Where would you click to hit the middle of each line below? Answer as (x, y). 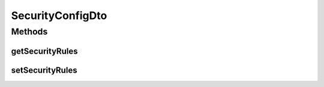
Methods (29, 32)
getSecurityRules (44, 51)
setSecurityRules (44, 70)
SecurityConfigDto (59, 15)
